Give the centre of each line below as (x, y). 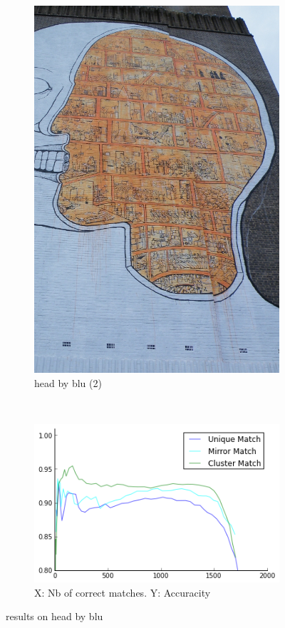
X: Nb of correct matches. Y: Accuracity (123, 592)
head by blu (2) (68, 382)
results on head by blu (55, 616)
